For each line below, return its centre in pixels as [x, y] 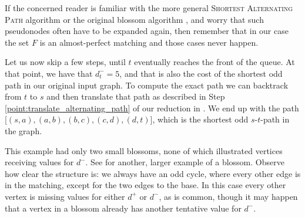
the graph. [24, 130]
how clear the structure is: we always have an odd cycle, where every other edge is [153, 173]
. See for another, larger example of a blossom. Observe [185, 162]
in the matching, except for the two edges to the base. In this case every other [145, 185]
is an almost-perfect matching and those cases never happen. [149, 42]
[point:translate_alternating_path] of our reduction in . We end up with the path [152, 108]
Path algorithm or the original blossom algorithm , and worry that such [134, 19]
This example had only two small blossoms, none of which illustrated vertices [144, 150]
